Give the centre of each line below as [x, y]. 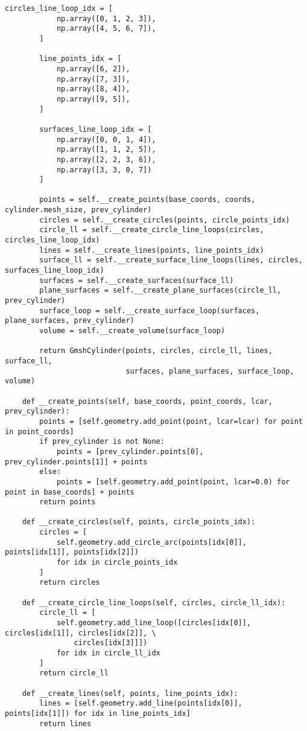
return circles [70, 583]
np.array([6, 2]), [93, 69]
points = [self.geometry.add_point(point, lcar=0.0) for [173, 482]
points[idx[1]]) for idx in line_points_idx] [98, 713]
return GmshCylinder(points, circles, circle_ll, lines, [156, 351]
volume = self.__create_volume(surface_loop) [132, 331]
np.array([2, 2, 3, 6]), [106, 159]
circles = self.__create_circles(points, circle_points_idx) [165, 220]
